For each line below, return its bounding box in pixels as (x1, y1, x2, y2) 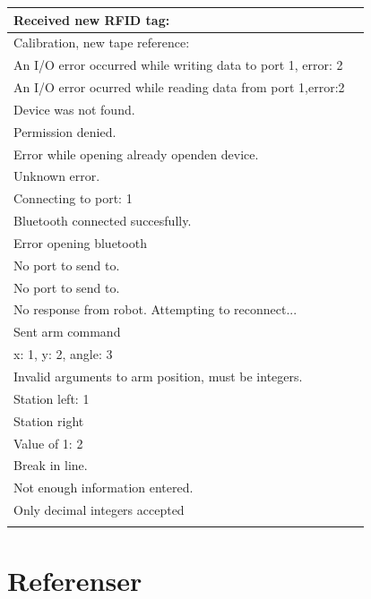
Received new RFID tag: (13, 10, 170, 29)
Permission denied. (13, 122, 116, 141)
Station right (13, 411, 84, 430)
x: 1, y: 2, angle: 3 (13, 345, 113, 364)
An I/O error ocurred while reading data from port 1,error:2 (13, 78, 345, 97)
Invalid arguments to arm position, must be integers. (13, 367, 303, 385)
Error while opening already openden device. (13, 144, 259, 163)
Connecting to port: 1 (13, 189, 133, 208)
